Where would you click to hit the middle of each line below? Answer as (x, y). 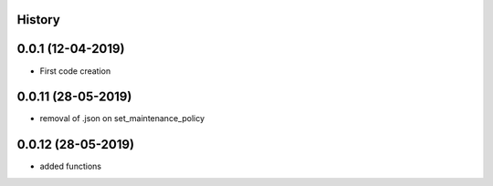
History (39, 20)
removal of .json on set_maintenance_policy (122, 119)
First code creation (75, 71)
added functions (71, 166)
